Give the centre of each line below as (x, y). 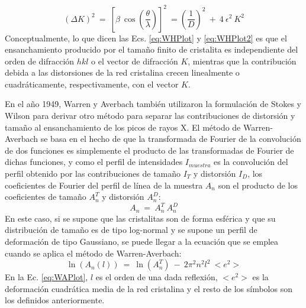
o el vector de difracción (135, 61)
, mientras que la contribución (242, 61)
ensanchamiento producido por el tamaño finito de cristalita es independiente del (152, 49)
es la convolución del (251, 162)
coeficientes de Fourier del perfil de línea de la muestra (104, 185)
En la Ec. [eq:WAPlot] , (46, 277)
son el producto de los (258, 185)
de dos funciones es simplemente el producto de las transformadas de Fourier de (149, 150)
